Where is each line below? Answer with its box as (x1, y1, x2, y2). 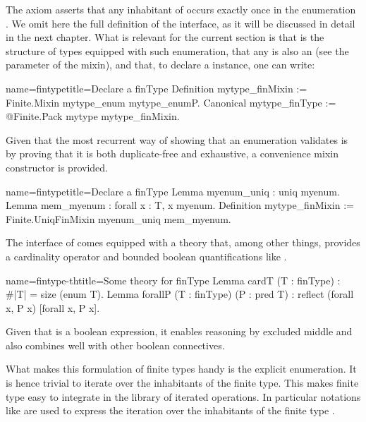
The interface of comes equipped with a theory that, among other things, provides (6, 235, 360, 250)
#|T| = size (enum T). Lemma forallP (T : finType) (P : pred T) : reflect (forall (6, 287, 354, 301)
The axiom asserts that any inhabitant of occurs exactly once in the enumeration (6, 2, 356, 16)
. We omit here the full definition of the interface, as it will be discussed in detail (6, 16, 355, 30)
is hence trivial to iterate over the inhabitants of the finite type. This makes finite (6, 375, 359, 390)
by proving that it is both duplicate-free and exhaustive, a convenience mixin (6, 146, 338, 161)
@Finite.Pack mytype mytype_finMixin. (6, 109, 180, 123)
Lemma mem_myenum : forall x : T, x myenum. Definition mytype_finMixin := (6, 198, 354, 212)
